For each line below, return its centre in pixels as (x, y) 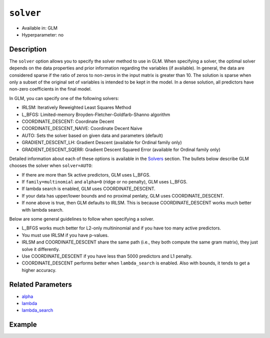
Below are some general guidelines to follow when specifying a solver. (82, 219)
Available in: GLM (39, 28)
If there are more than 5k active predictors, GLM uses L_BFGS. (86, 174)
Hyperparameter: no (43, 34)
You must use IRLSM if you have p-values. (65, 235)
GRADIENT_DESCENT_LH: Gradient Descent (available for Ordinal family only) (102, 142)
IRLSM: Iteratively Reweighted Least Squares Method (76, 107)
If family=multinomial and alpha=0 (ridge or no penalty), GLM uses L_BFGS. (104, 182)
